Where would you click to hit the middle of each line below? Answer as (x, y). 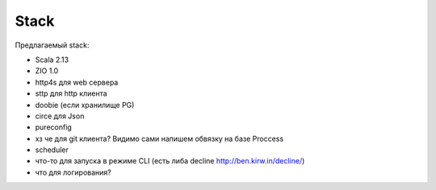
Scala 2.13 (52, 60)
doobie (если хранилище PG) (85, 105)
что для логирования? (73, 172)
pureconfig (53, 127)
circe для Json (60, 116)
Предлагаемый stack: (52, 45)
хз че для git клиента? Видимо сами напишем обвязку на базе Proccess (159, 138)
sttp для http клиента (71, 93)
